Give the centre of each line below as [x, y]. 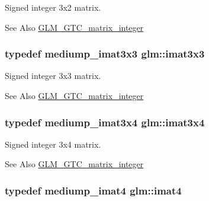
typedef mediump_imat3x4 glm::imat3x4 [105, 122]
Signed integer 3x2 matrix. [53, 7]
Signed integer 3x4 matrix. [53, 144]
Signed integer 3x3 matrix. [53, 76]
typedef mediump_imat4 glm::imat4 [93, 190]
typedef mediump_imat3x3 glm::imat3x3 [105, 54]
